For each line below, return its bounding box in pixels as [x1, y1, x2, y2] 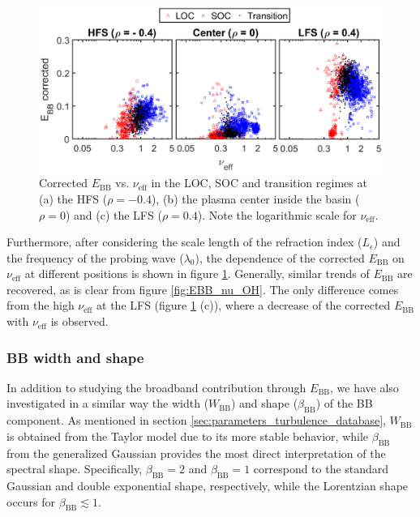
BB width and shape [6, 347, 144, 367]
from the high [6, 297, 75, 314]
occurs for [6, 493, 56, 510]
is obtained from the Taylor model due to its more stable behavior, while [6, 427, 369, 444]
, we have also [330, 378, 399, 395]
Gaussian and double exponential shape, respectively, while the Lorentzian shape [6, 477, 409, 494]
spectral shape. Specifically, [6, 460, 143, 477]
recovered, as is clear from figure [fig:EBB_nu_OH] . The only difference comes [6, 280, 399, 297]
